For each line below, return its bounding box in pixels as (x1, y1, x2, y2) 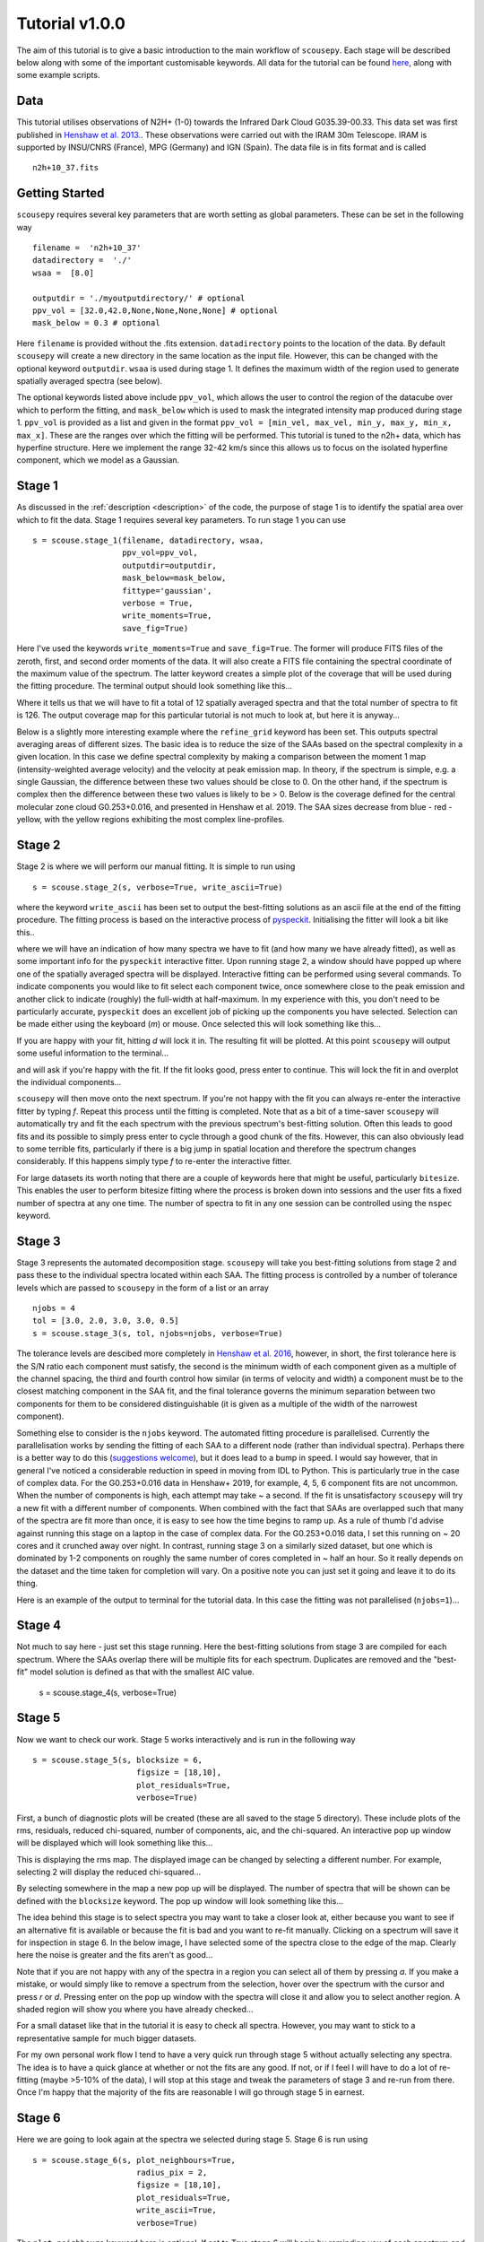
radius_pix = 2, (135, 2168, 208, 2178)
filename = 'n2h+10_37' (32, 243, 142, 253)
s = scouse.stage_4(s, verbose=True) (39, 1687, 177, 1698)
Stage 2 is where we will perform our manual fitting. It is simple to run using (16, 861, 296, 872)
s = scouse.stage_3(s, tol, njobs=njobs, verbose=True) (32, 1328, 283, 1338)
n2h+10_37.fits (32, 162, 99, 173)
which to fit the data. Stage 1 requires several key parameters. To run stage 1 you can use (16, 514, 347, 525)
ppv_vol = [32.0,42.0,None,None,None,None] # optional (32, 306, 279, 316)
